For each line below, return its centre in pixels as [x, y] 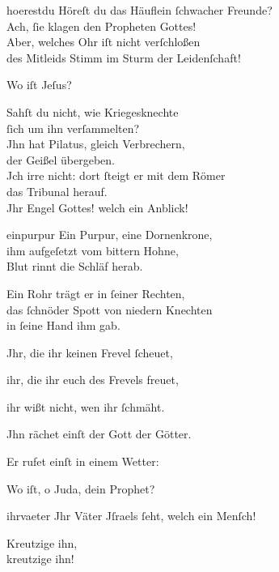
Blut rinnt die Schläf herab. [75, 266]
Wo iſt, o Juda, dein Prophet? [81, 488]
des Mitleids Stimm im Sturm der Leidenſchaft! [124, 57]
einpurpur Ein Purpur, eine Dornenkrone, [110, 235]
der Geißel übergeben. [61, 159]
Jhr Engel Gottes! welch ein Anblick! [97, 207]
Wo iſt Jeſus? [39, 85]
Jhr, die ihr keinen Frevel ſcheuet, [90, 352]
